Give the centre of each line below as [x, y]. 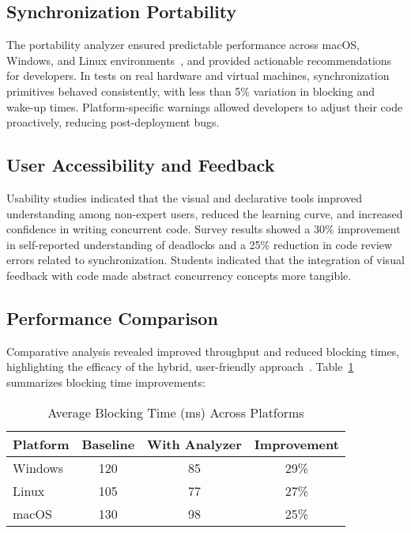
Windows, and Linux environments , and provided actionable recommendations [199, 60]
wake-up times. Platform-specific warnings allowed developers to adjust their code [205, 106]
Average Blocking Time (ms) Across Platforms [176, 412]
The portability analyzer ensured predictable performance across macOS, [183, 45]
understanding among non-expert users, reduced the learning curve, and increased [205, 213]
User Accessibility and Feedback [141, 165]
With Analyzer [194, 444]
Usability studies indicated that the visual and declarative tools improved [185, 197]
